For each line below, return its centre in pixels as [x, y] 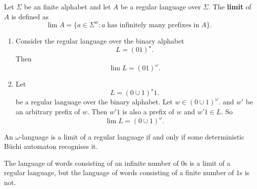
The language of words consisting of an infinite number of [92, 163]
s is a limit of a [207, 163]
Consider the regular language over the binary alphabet [100, 40]
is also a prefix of [148, 111]
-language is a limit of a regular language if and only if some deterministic [132, 136]
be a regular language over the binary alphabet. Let [94, 101]
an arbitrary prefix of [48, 111]
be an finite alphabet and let [67, 6]
